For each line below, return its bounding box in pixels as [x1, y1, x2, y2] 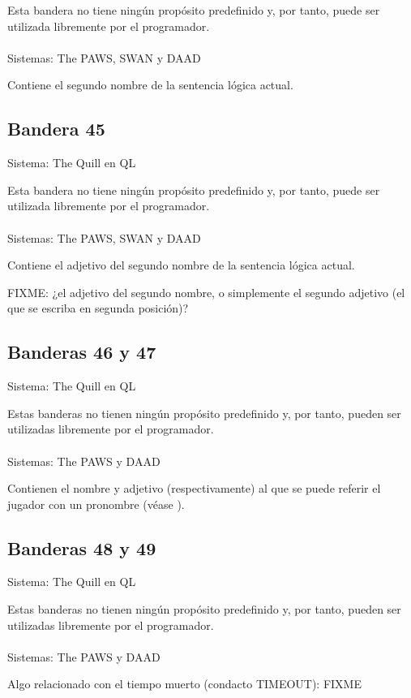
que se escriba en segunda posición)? [7, 299, 189, 317]
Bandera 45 [7, 116, 105, 141]
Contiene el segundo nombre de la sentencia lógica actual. [7, 76, 293, 93]
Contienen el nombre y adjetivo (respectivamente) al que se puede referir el [7, 480, 381, 497]
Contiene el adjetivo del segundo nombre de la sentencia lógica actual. [7, 256, 355, 274]
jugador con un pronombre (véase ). [7, 495, 185, 512]
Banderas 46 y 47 [7, 339, 156, 364]
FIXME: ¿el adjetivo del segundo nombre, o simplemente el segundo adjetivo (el [7, 283, 405, 300]
